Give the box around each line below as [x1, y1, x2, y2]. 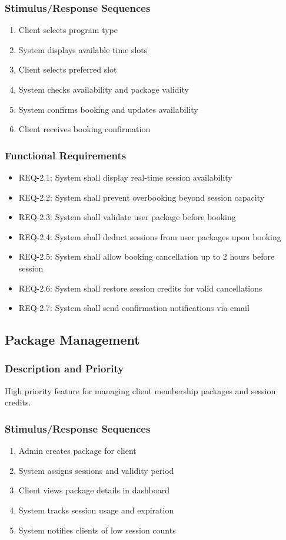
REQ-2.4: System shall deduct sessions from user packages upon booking [18, 230, 281, 243]
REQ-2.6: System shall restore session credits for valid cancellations [18, 282, 262, 294]
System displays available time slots [18, 43, 148, 55]
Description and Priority [5, 361, 124, 376]
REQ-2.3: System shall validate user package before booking [18, 211, 236, 223]
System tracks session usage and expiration [18, 503, 174, 516]
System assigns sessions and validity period [18, 464, 174, 476]
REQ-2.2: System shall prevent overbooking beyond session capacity [18, 191, 265, 203]
